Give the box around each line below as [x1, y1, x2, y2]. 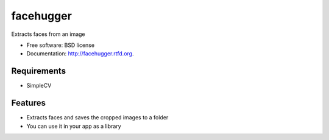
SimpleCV [26, 82, 52, 89]
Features [11, 98, 46, 108]
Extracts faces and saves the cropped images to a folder [26, 114, 169, 121]
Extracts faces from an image [11, 30, 85, 38]
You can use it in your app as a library [26, 122, 121, 130]
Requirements [11, 66, 66, 76]
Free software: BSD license [26, 41, 94, 49]
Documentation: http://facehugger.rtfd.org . [26, 50, 134, 57]
